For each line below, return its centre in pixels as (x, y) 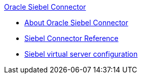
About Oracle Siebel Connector (76, 23)
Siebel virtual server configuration (81, 54)
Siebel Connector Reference (72, 38)
